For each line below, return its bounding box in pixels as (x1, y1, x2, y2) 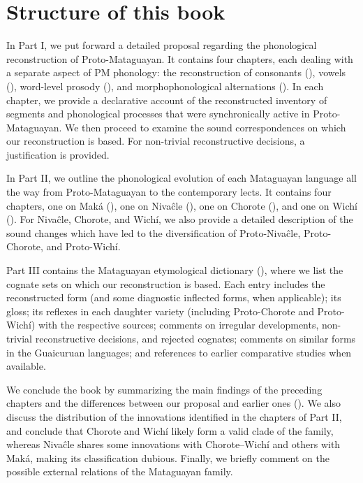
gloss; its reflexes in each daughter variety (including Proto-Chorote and (6, 303, 314, 318)
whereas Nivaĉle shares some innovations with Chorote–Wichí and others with (6, 437, 341, 452)
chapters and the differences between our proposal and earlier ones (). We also (6, 396, 341, 410)
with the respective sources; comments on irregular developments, (38, 317, 319, 332)
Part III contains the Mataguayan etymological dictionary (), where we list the (6, 263, 343, 277)
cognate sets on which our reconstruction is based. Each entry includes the (6, 276, 325, 291)
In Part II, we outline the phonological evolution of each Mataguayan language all (6, 171, 357, 185)
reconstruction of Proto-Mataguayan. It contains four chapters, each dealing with (6, 51, 353, 66)
